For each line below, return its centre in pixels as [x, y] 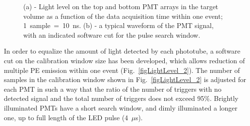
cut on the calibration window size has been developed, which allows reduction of [125, 60]
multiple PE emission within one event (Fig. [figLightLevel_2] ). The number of [122, 70]
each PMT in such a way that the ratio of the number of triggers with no [113, 89]
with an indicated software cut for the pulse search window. [112, 35]
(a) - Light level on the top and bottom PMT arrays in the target [121, 6]
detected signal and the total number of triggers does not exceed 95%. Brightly [121, 98]
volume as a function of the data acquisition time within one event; [123, 16]
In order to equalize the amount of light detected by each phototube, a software [122, 51]
